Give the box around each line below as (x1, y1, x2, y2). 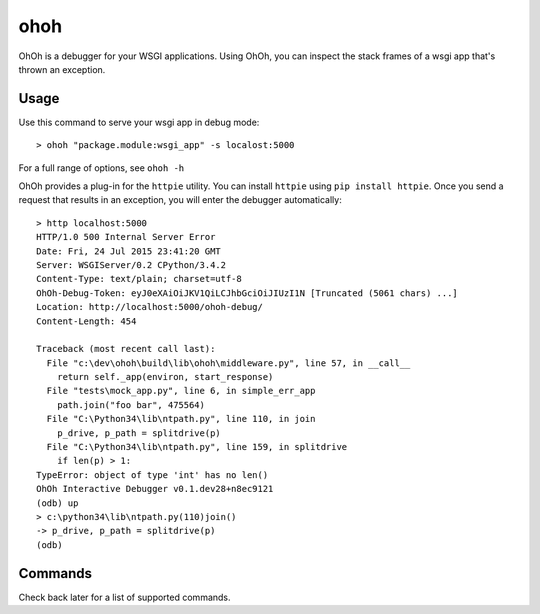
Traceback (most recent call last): (36, 343, 216, 355)
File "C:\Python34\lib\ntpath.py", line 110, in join (46, 413, 316, 425)
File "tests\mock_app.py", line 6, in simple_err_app (46, 385, 316, 397)
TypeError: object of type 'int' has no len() (36, 469, 269, 480)
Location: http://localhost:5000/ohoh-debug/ (36, 301, 264, 313)
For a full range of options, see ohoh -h (18, 161, 185, 174)
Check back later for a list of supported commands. (18, 591, 231, 603)
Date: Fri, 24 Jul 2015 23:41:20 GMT (36, 245, 222, 257)
